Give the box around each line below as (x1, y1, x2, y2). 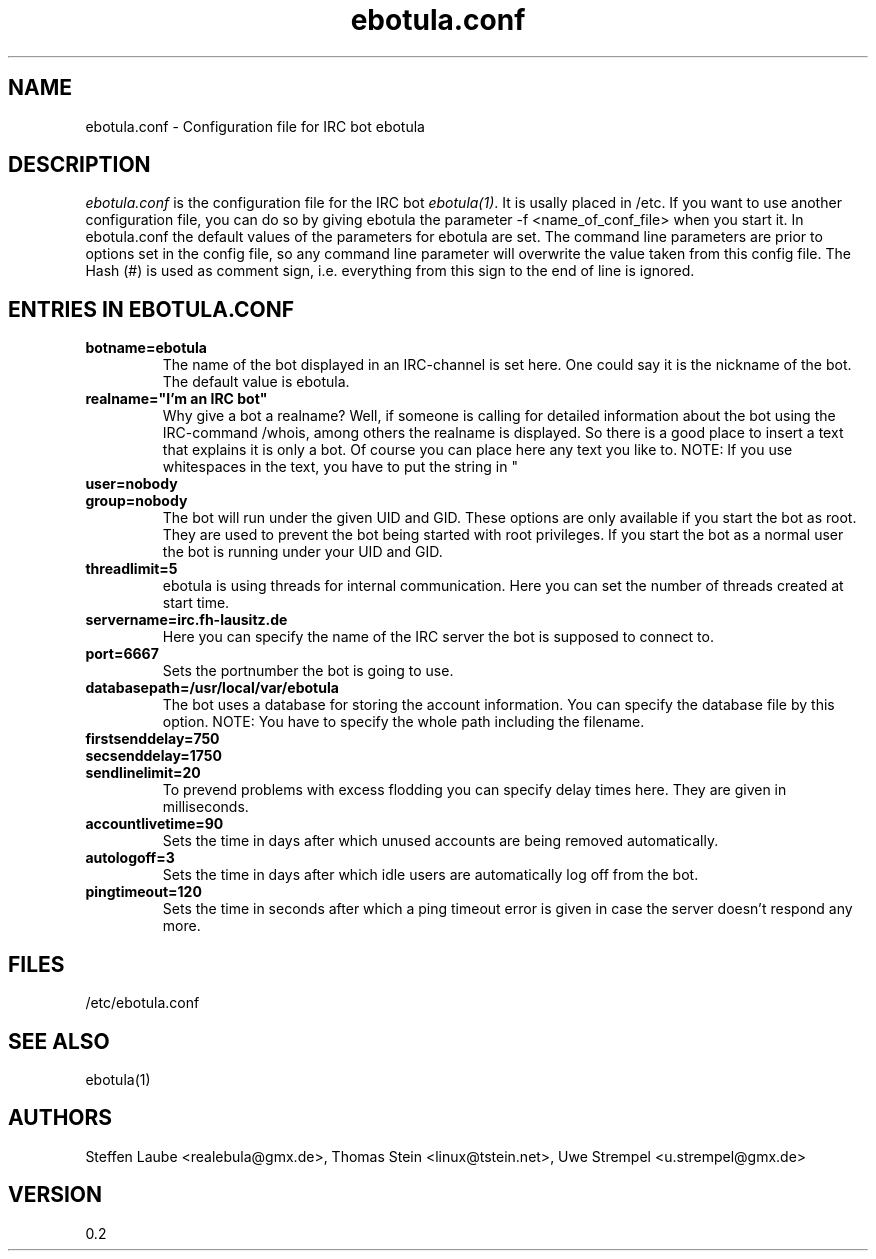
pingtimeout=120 (85, 883, 202, 901)
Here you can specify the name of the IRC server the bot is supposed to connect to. (162, 628, 714, 646)
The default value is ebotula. (162, 373, 350, 391)
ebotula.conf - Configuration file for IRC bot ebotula (85, 117, 425, 135)
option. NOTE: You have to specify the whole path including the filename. (162, 713, 645, 731)
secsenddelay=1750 (85, 747, 222, 765)
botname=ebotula (85, 339, 207, 357)
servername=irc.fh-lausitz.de (85, 611, 288, 629)
